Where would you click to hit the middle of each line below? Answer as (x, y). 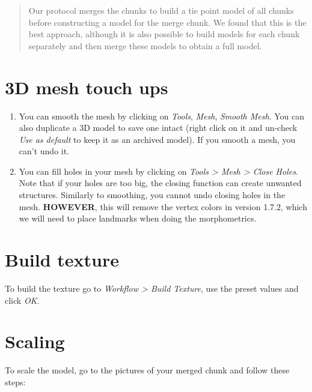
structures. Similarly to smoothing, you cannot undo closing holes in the (152, 195)
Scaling (35, 341)
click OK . (22, 300)
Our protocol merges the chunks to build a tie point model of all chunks (161, 10)
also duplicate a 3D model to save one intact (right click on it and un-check (158, 128)
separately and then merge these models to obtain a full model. (145, 45)
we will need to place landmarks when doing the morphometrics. (138, 218)
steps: (15, 381)
